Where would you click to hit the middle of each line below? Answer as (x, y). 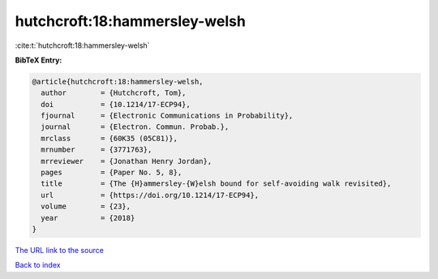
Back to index (38, 265)
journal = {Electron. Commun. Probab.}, (135, 127)
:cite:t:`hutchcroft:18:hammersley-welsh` (82, 45)
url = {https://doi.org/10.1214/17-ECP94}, (150, 195)
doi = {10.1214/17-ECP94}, (116, 104)
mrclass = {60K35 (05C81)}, (109, 138)
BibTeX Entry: (39, 60)
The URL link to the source (60, 250)
